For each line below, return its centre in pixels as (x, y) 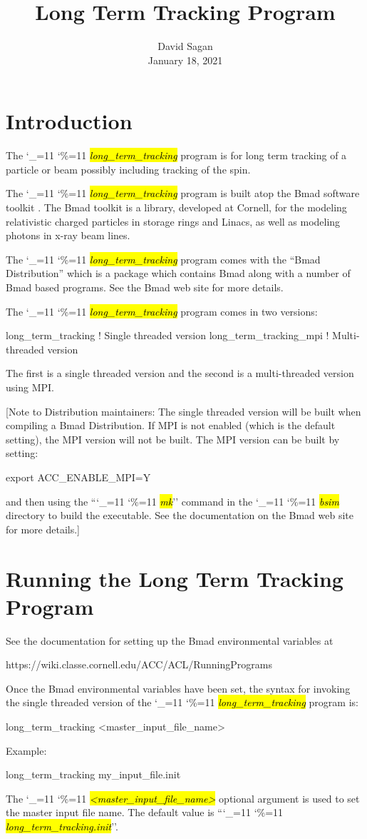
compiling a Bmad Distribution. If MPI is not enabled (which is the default (171, 425)
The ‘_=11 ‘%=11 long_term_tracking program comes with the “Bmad (163, 259)
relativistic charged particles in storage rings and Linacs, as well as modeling (173, 221)
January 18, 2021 (185, 60)
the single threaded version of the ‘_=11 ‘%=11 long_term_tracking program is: (182, 702)
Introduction (69, 121)
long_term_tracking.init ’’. (62, 826)
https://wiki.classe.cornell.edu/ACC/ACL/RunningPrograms (139, 664)
